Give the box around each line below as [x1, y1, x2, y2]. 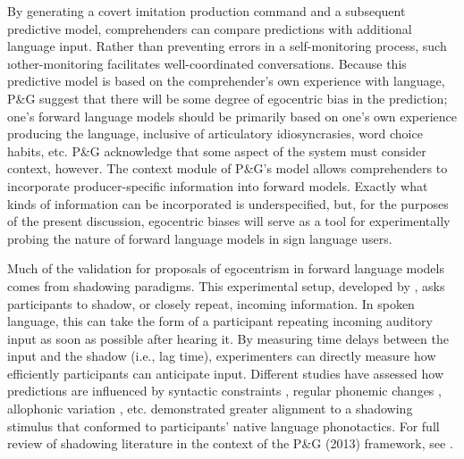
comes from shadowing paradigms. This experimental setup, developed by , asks [7, 276, 445, 295]
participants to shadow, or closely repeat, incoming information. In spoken [7, 294, 415, 313]
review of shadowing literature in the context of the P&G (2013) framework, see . [7, 434, 453, 453]
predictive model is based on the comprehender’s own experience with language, [7, 71, 445, 90]
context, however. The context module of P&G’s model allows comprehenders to [7, 159, 448, 178]
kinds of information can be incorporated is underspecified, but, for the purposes [7, 194, 449, 213]
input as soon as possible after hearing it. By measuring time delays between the [7, 329, 449, 347]
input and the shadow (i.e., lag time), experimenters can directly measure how [7, 346, 436, 365]
